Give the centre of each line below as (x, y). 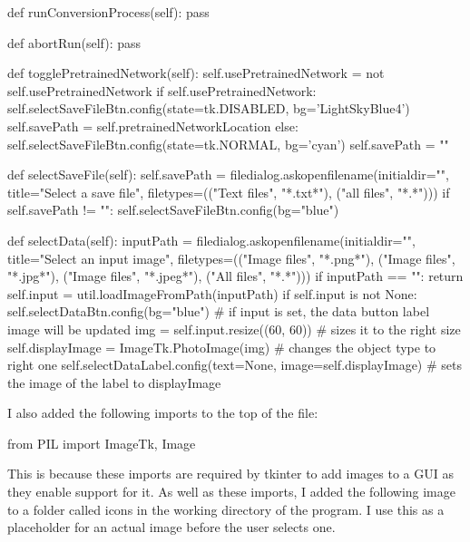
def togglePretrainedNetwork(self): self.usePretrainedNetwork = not (196, 73)
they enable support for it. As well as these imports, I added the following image (231, 492)
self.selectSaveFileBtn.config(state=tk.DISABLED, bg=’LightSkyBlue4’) (209, 108)
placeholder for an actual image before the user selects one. (171, 527)
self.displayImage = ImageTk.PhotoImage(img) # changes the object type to (222, 347)
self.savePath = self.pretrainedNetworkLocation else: (153, 126)
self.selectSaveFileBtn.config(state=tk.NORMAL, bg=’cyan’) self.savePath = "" (228, 144)
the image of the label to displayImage (114, 382)
